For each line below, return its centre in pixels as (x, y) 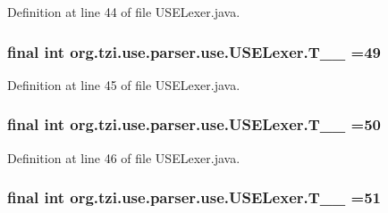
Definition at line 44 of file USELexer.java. (124, 12)
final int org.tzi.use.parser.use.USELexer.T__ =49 (194, 51)
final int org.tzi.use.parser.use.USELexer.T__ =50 (194, 124)
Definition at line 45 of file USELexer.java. (124, 84)
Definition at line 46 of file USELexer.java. (124, 157)
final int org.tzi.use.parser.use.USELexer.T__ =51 (194, 197)
